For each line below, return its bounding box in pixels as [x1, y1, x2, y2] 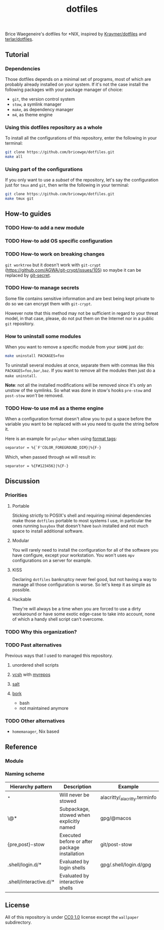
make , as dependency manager [12, 106, 74, 112]
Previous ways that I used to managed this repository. [5, 652, 113, 658]
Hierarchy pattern [10, 783, 52, 790]
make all [5, 154, 23, 160]
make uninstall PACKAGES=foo [5, 353, 64, 358]
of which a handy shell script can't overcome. [12, 616, 104, 622]
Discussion [5, 477, 40, 486]
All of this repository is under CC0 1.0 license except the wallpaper [5, 914, 139, 920]
